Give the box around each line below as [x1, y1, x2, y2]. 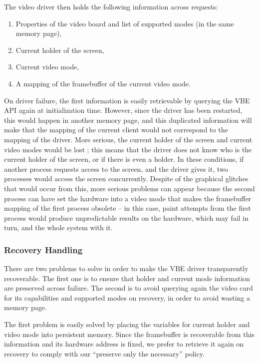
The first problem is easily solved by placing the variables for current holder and [4, 319, 250, 330]
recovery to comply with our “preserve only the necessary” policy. [4, 348, 205, 359]
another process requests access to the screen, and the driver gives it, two [4, 163, 228, 174]
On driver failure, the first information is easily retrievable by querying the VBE [4, 95, 250, 105]
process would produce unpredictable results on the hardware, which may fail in [4, 212, 249, 223]
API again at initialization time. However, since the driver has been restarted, [4, 105, 243, 115]
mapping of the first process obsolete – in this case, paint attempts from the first [4, 203, 251, 213]
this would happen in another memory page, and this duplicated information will [4, 114, 252, 125]
